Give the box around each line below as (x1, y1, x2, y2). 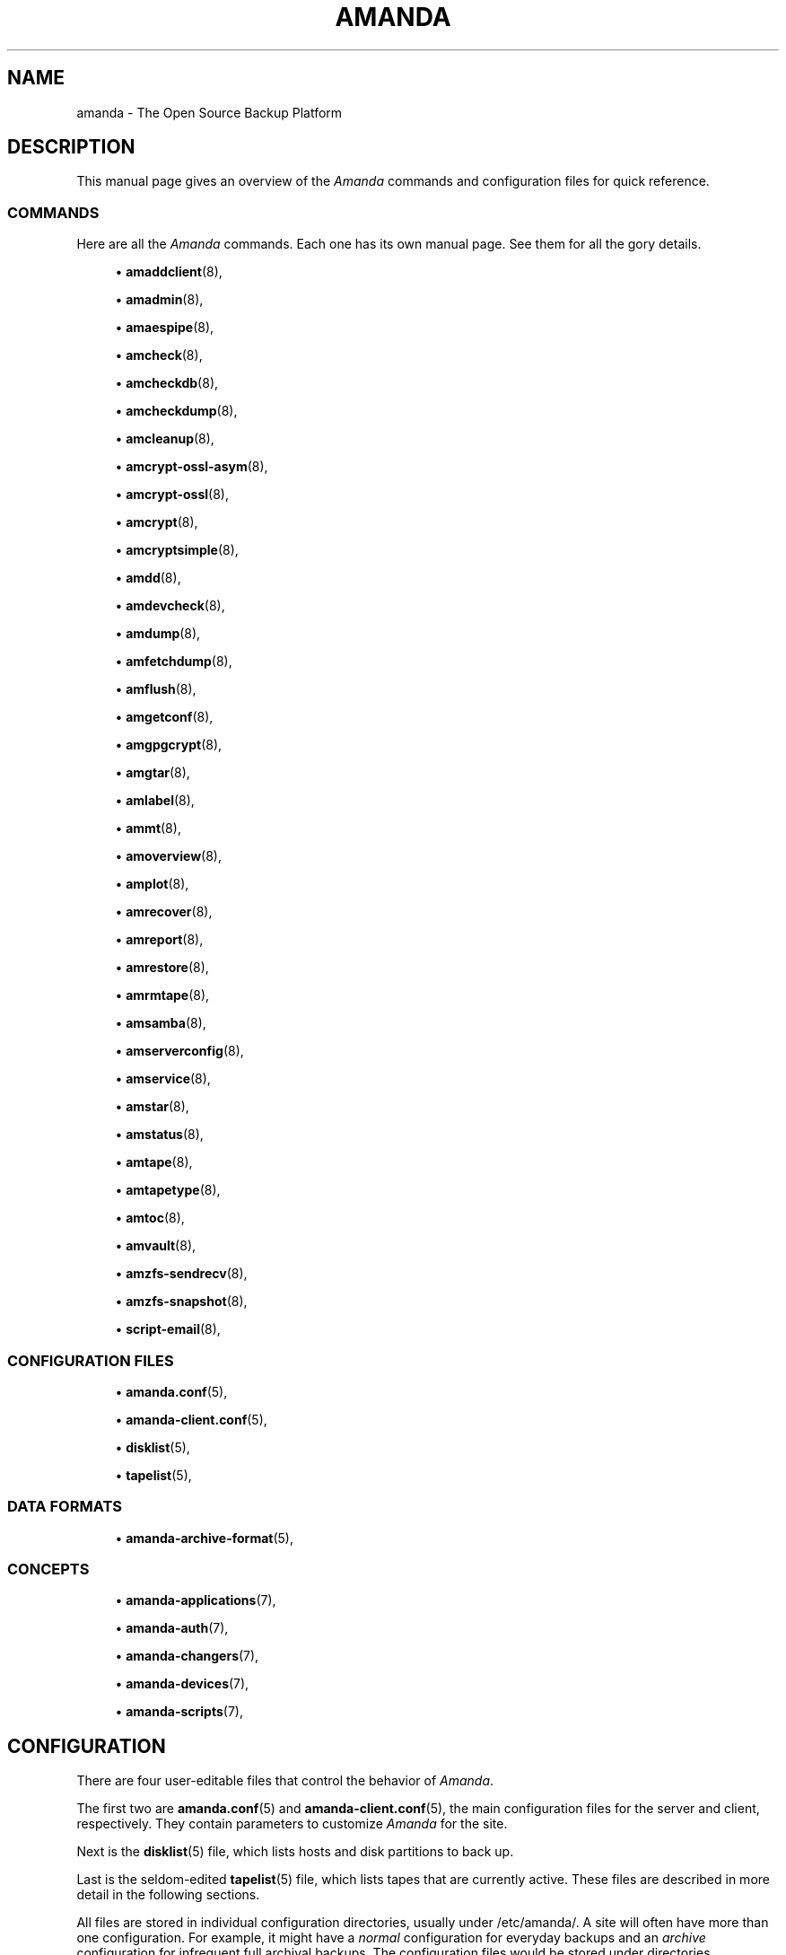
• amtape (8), (115, 1154, 193, 1170)
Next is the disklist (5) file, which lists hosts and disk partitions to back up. (76, 1844, 514, 1860)
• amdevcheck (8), (115, 598, 225, 614)
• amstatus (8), (115, 1127, 204, 1143)
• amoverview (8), (115, 848, 223, 864)
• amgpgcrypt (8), (115, 737, 223, 753)
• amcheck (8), (115, 347, 203, 364)
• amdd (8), (115, 570, 181, 586)
